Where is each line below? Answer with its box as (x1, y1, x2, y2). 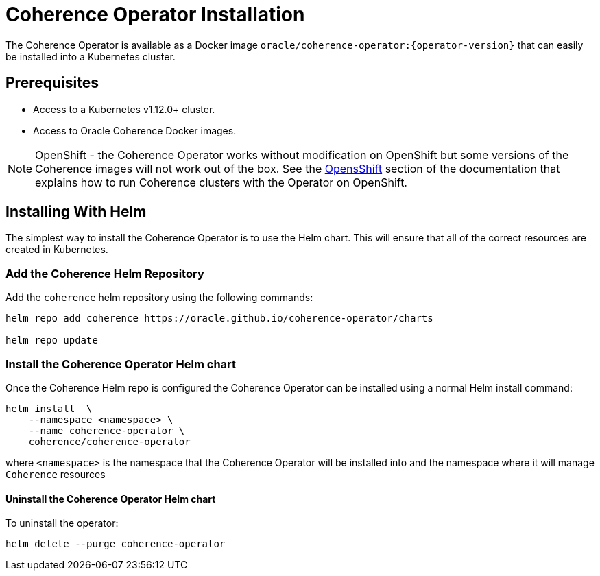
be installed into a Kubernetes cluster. (5, 50, 176, 62)
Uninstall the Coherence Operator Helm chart (5, 492, 216, 505)
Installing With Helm (5, 203, 147, 221)
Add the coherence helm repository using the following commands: (5, 291, 313, 304)
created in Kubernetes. (5, 243, 108, 256)
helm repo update (5, 335, 98, 346)
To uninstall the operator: (5, 517, 119, 529)
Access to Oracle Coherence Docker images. (33, 124, 237, 136)
